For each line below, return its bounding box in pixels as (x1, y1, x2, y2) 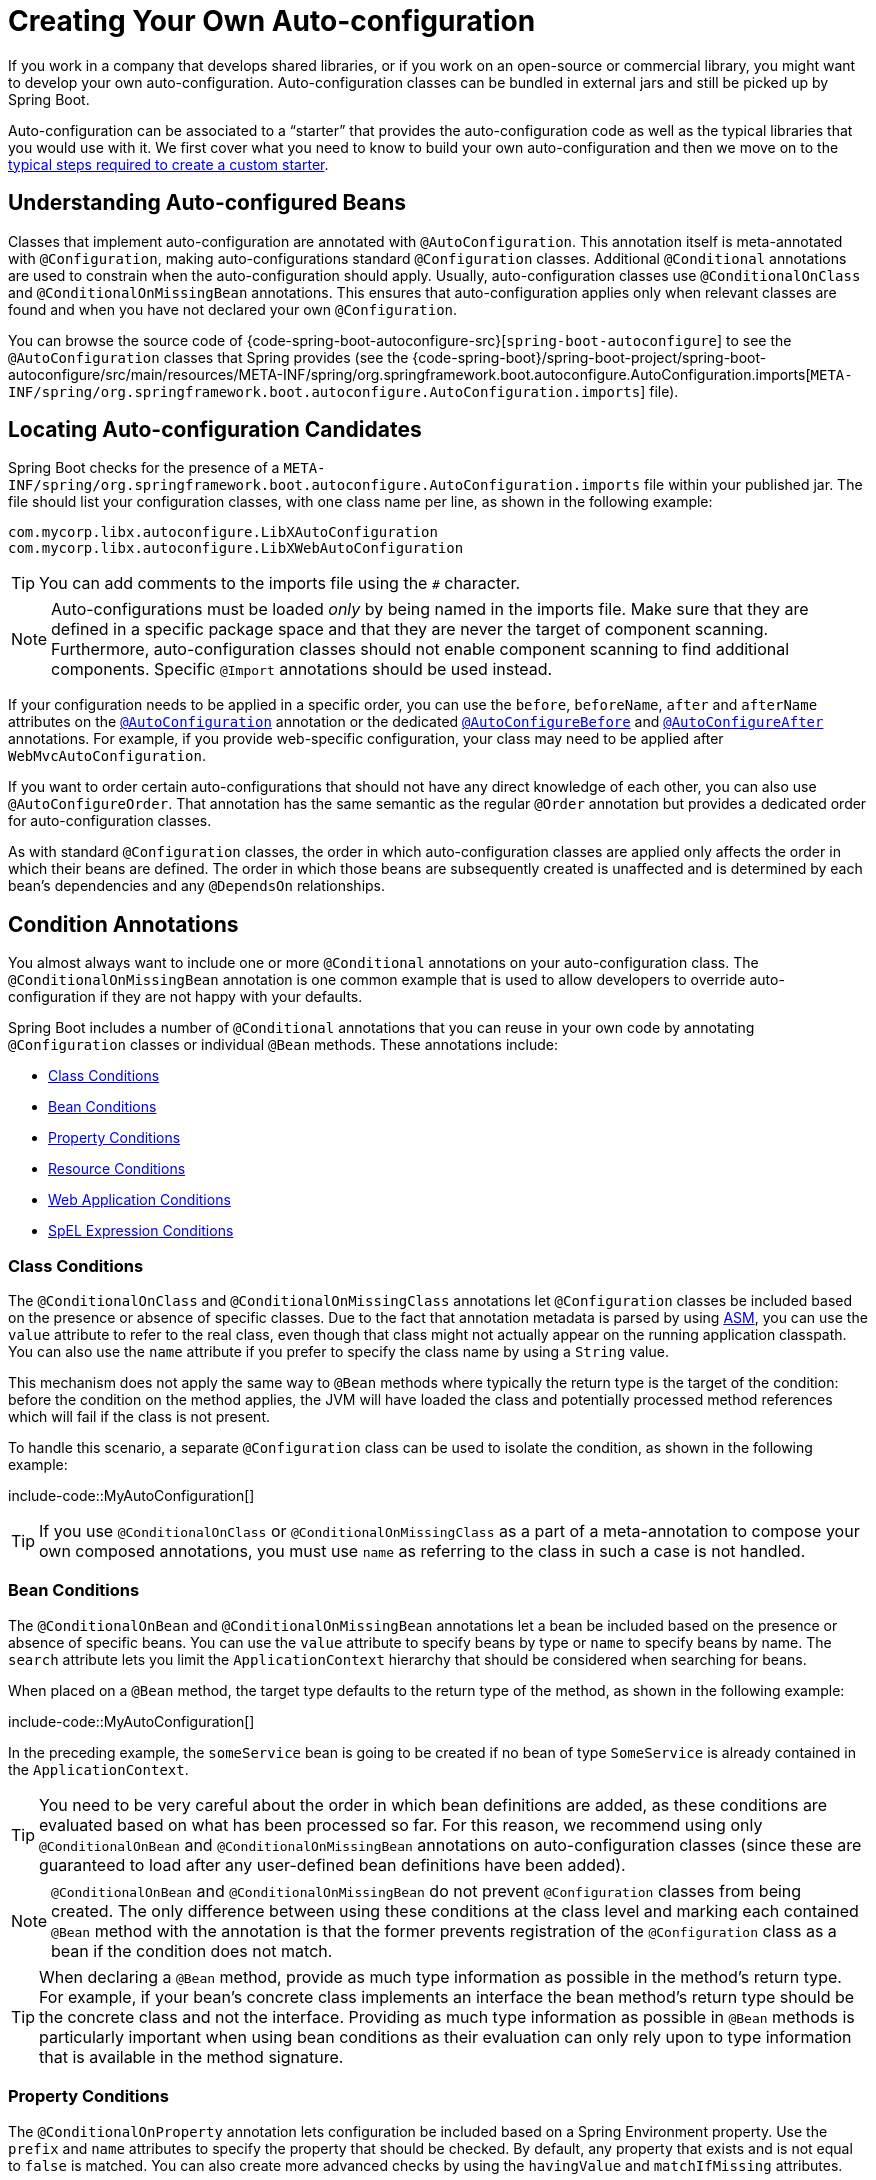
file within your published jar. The (644, 476, 863, 494)
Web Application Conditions (48, 1191, 231, 1209)
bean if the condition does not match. (51, 1940, 333, 1961)
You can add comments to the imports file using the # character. (39, 573, 521, 594)
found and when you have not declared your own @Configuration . (8, 300, 458, 318)
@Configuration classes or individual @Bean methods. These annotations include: (8, 1036, 559, 1054)
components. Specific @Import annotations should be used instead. (51, 659, 553, 680)
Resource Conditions (48, 1160, 186, 1178)
